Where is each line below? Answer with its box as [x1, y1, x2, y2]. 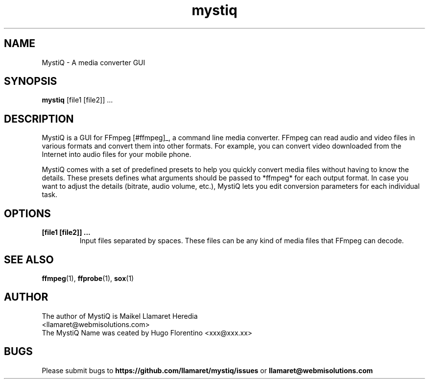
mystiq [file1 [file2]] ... [42, 96, 113, 104]
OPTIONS [4, 207, 51, 220]
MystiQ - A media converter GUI [42, 58, 145, 67]
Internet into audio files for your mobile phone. [42, 150, 191, 159]
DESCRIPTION [4, 112, 74, 125]
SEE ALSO [4, 253, 54, 266]
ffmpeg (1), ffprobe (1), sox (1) [42, 274, 134, 282]
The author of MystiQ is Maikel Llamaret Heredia [42, 311, 198, 320]
